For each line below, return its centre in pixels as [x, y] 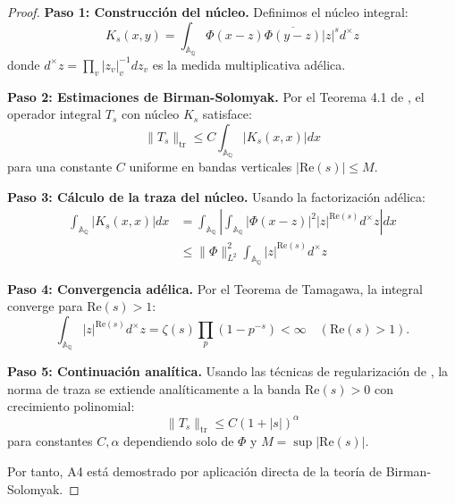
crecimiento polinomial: [71, 406]
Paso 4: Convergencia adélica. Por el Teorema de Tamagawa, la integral [215, 288]
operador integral [55, 114]
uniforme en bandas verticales [211, 166]
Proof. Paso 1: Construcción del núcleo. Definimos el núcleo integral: [208, 12]
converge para [45, 306]
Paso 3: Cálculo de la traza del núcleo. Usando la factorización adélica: [216, 196]
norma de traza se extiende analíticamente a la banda [154, 388]
